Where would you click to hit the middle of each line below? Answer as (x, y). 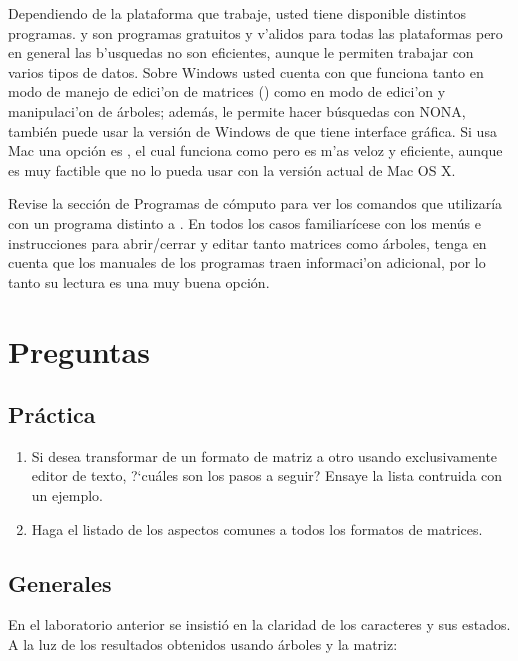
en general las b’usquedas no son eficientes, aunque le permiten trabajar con (241, 52)
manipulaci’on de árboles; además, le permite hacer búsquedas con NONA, (237, 110)
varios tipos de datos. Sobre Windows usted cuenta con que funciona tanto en (246, 71)
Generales (60, 582)
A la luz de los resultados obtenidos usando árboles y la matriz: (203, 644)
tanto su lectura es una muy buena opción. (139, 281)
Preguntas (79, 350)
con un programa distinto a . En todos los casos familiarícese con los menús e (244, 222)
